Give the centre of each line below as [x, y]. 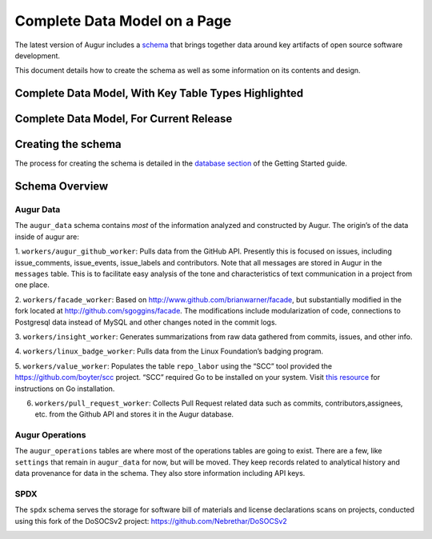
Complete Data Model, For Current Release [124, 119]
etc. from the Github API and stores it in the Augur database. [134, 414]
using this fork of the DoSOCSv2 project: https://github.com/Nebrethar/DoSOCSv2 [151, 521]
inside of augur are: [47, 237]
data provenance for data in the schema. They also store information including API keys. [160, 473]
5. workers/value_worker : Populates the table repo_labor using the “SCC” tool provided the [173, 366]
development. [37, 55]
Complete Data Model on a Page [123, 21]
